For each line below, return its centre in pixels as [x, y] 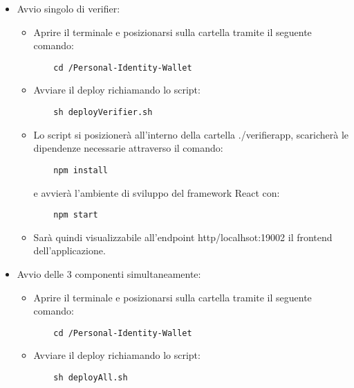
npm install [81, 170]
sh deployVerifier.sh [103, 113]
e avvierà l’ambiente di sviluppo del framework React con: [157, 192]
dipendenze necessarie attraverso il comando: [128, 148]
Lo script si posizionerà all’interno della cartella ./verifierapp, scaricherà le [191, 134]
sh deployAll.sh [91, 378]
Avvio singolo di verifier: [68, 8]
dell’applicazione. [69, 250]
